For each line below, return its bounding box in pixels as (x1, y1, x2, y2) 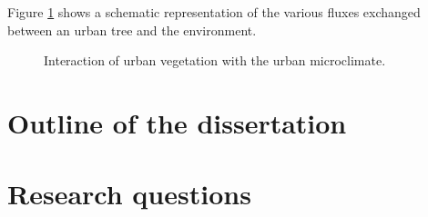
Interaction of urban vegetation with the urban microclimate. (44, 51, 386, 70)
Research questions (7, 175, 251, 212)
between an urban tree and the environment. (7, 20, 257, 39)
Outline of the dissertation (7, 104, 347, 141)
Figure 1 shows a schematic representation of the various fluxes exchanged (7, 3, 421, 21)
